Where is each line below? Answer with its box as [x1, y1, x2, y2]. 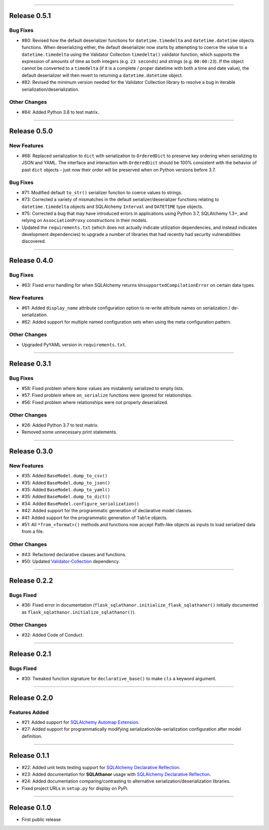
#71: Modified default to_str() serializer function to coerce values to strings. [21, 190, 183, 196]
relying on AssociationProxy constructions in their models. [21, 217, 148, 223]
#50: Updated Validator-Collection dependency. [21, 558, 120, 564]
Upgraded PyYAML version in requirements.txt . [21, 342, 127, 348]
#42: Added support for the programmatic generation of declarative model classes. [21, 508, 193, 514]
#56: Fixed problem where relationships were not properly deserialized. [21, 399, 169, 405]
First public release [21, 816, 61, 823]
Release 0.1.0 [9, 803, 52, 812]
